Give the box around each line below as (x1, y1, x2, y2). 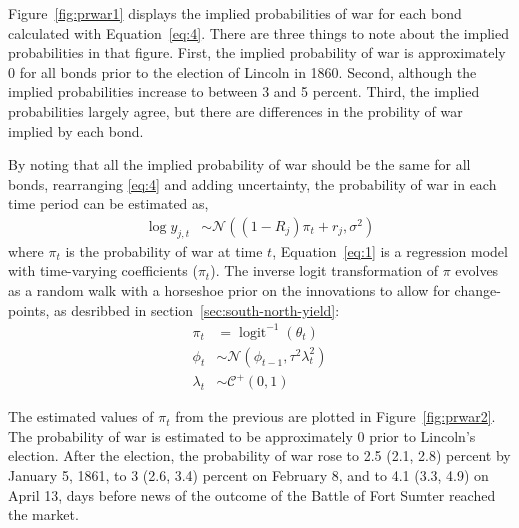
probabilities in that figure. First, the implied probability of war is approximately (8, 42, 506, 63)
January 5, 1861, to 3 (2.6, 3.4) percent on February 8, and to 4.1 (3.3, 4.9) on (8, 465, 489, 486)
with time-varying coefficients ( (8, 260, 198, 281)
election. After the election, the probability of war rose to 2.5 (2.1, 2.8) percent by (8, 445, 511, 466)
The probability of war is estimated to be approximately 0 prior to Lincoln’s (8, 425, 476, 446)
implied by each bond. (8, 120, 144, 141)
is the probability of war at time (65, 240, 263, 261)
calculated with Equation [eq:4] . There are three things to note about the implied (8, 22, 509, 43)
